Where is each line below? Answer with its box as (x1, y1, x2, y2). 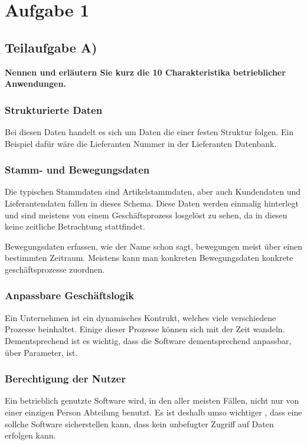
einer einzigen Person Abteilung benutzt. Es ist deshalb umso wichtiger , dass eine (5, 405, 302, 418)
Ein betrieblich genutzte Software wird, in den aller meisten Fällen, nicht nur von (5, 394, 299, 407)
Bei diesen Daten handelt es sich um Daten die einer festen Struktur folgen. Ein (5, 125, 294, 138)
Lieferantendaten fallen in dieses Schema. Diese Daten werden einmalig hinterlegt (5, 197, 299, 209)
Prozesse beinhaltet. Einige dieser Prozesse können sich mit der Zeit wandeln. (5, 323, 285, 335)
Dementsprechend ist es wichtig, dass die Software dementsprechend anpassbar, (5, 334, 292, 346)
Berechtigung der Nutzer (5, 371, 126, 386)
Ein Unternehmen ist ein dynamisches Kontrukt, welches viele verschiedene (5, 311, 276, 323)
